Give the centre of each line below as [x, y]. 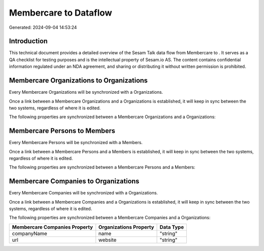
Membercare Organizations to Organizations [78, 81]
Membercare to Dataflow [61, 13]
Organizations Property [126, 227]
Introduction [28, 41]
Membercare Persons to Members [62, 131]
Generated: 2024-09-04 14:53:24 [43, 27]
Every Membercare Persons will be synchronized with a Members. [76, 143]
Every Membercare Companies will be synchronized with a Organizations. [84, 193]
